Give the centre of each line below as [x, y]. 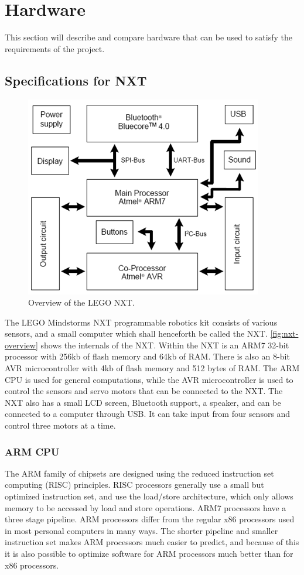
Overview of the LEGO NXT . [81, 302]
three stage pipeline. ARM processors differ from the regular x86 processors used [150, 519]
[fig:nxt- [284, 333]
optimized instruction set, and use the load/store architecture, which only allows [149, 496]
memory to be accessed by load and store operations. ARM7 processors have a [146, 507]
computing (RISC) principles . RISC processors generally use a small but [134, 485]
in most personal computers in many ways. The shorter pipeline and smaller [141, 530]
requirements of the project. [55, 48]
